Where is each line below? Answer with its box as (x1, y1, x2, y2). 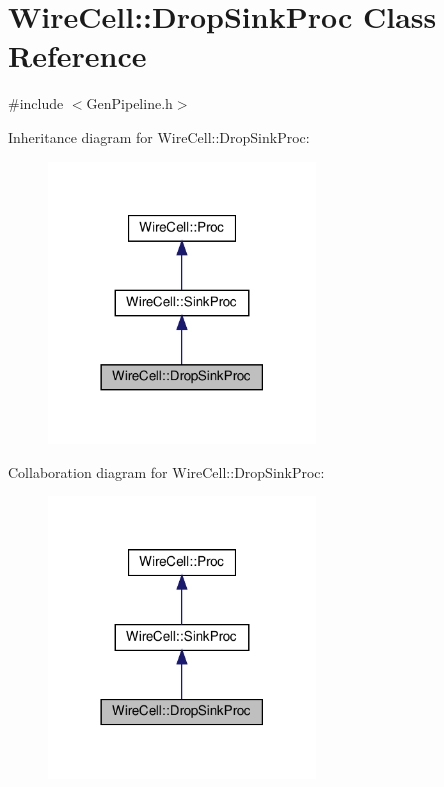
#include (8, 93, 64, 114)
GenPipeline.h (86, 93, 173, 114)
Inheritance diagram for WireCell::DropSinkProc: (8, 126, 310, 147)
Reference (8, 35, 147, 76)
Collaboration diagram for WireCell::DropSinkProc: (8, 461, 325, 482)
